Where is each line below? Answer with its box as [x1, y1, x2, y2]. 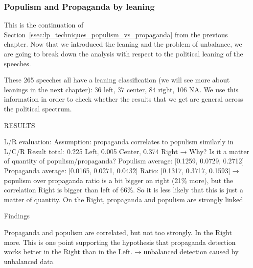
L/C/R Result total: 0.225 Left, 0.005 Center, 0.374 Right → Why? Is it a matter [4, 146, 250, 156]
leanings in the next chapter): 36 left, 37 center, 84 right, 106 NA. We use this [4, 84, 239, 94]
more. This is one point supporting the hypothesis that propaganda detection [4, 237, 236, 247]
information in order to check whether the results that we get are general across [4, 94, 243, 104]
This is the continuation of [4, 20, 84, 30]
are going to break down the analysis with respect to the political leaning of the [4, 49, 243, 58]
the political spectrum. [4, 103, 72, 113]
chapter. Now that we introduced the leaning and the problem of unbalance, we [4, 39, 242, 49]
